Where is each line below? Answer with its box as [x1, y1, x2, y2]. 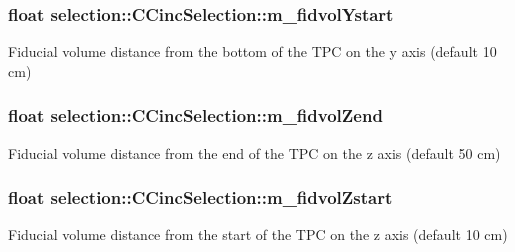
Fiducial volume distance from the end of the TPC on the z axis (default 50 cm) [8, 142, 501, 163]
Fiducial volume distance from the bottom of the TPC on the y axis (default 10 [8, 41, 497, 62]
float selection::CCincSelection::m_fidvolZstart [8, 185, 393, 210]
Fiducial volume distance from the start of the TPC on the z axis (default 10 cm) [8, 224, 508, 245]
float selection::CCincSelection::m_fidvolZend [8, 103, 383, 128]
